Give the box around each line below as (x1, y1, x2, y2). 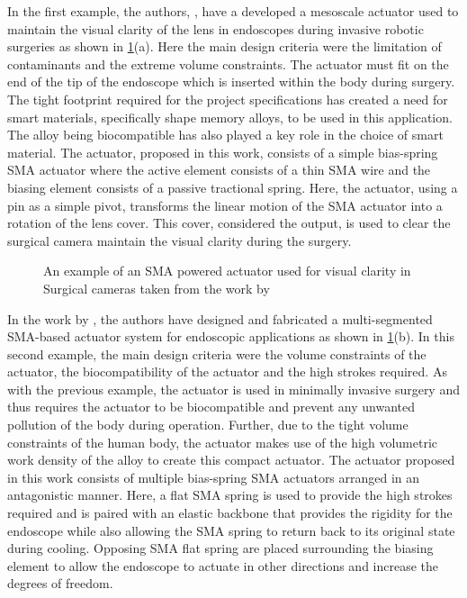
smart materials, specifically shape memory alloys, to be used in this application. (7, 107, 453, 126)
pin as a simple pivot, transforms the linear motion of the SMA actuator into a (7, 195, 443, 214)
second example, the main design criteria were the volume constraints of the (7, 344, 427, 363)
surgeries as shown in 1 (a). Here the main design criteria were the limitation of (7, 37, 442, 56)
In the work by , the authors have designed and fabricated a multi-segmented (7, 309, 433, 328)
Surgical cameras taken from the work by (43, 278, 270, 297)
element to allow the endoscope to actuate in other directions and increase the (7, 556, 439, 575)
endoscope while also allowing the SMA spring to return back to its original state (7, 521, 455, 539)
